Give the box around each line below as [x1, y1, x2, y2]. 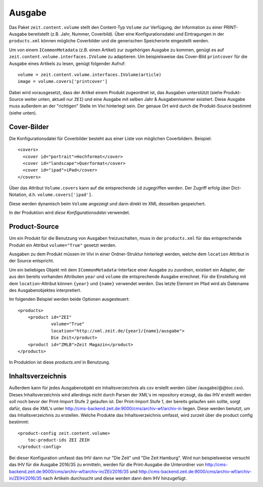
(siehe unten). [9, 110, 37, 116]
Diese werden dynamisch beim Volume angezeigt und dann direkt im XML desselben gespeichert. [9, 200, 206, 207]
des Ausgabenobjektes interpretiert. [9, 287, 81, 293]
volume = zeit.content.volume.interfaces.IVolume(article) [18, 72, 162, 78]
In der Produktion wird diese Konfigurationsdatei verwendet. [9, 210, 131, 215]
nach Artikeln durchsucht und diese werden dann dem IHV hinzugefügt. [42, 475, 187, 481]
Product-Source [9, 222, 59, 231]
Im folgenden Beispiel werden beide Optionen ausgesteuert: [9, 296, 130, 302]
